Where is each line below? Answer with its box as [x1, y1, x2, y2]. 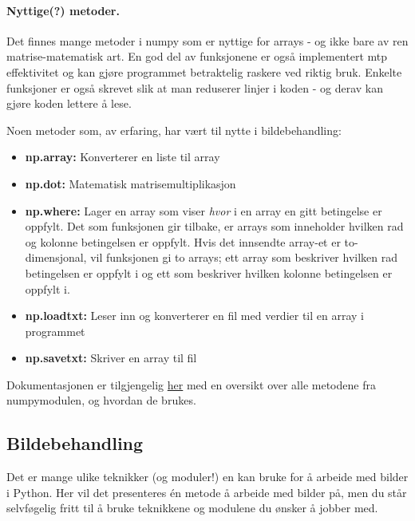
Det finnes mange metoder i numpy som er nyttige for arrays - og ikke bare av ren [6, 32, 409, 49]
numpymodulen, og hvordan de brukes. [6, 392, 196, 409]
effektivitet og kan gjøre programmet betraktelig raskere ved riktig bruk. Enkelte [6, 63, 402, 80]
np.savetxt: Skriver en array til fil [25, 349, 197, 366]
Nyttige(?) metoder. [6, 2, 120, 18]
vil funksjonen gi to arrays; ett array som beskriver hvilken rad [90, 249, 397, 266]
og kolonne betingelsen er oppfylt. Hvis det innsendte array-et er [25, 233, 341, 250]
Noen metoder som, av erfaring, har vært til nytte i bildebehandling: [6, 121, 342, 138]
